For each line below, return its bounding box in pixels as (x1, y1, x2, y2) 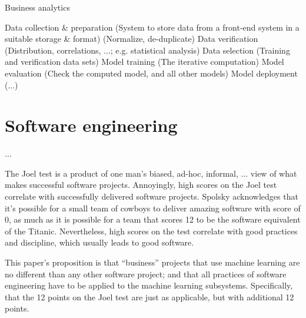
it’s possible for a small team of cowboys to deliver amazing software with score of (5, 201, 301, 214)
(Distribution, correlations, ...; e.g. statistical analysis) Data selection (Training (5, 44, 290, 56)
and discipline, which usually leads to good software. (5, 236, 194, 249)
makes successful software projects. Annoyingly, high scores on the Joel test (5, 178, 277, 191)
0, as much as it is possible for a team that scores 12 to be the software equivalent (5, 213, 301, 226)
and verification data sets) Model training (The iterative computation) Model (5, 55, 284, 68)
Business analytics (5, 1, 70, 13)
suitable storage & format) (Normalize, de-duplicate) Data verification (5, 32, 258, 45)
